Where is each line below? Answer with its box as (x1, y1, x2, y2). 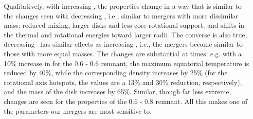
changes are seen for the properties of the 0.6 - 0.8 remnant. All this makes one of (4, 96, 248, 106)
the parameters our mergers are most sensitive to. (4, 105, 152, 116)
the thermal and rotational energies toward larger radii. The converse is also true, (4, 29, 247, 39)
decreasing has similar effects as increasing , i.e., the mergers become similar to (4, 39, 243, 49)
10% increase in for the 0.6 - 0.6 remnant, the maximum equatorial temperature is (4, 58, 249, 68)
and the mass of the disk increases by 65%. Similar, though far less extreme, (4, 86, 231, 97)
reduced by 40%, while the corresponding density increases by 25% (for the (4, 68, 228, 78)
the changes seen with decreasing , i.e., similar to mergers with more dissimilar (4, 10, 238, 20)
